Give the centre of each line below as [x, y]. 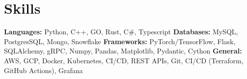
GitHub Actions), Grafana [43, 70]
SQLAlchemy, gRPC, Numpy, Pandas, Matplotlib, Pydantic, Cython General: [123, 51]
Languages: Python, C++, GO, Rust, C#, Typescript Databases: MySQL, [121, 32]
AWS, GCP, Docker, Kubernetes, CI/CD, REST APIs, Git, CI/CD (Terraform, [124, 60]
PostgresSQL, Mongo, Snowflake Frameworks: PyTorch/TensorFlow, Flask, [120, 41]
